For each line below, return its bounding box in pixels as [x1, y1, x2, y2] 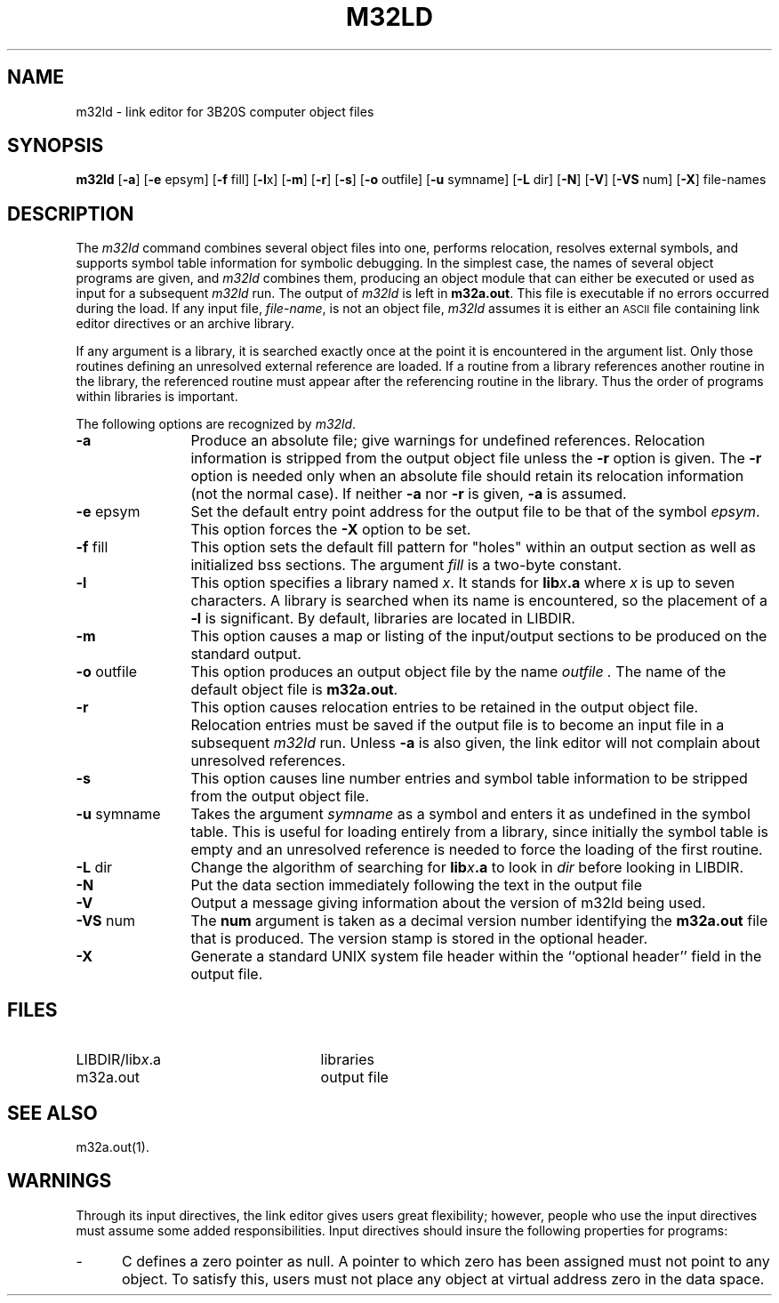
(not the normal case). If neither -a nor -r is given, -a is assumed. [190, 485, 627, 503]
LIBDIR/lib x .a [76, 1050, 161, 1069]
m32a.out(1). [76, 1138, 149, 1154]
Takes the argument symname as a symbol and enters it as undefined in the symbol [190, 805, 751, 824]
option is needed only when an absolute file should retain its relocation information [190, 467, 744, 486]
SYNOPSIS [7, 134, 104, 157]
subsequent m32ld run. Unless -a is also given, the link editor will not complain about [190, 734, 760, 752]
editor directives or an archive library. [76, 316, 294, 332]
